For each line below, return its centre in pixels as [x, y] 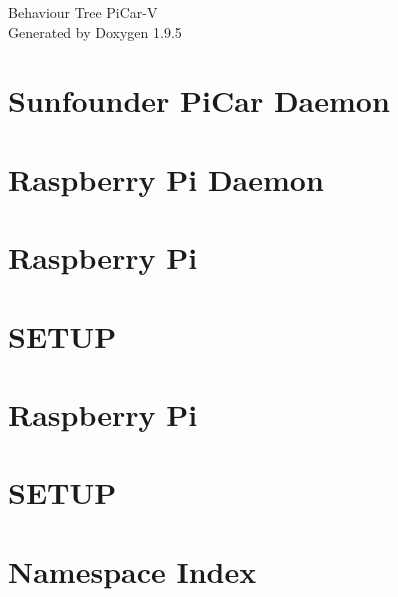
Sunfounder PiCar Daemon [199, 100]
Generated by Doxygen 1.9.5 [95, 31]
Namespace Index [132, 570]
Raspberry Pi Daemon [166, 178]
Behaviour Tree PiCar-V [83, 12]
